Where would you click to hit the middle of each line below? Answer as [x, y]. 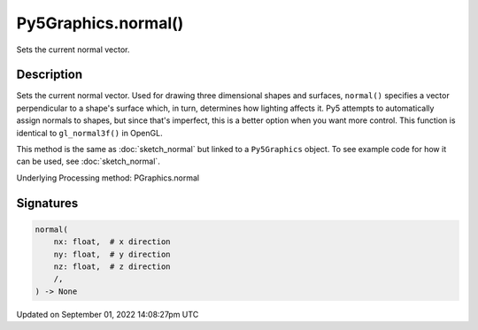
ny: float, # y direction [112, 254]
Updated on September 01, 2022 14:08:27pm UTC [108, 314]
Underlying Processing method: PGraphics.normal [108, 178]
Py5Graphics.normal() [100, 23]
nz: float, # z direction [112, 266]
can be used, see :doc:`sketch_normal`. [89, 161]
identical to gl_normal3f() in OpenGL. [89, 133]
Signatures [47, 203]
